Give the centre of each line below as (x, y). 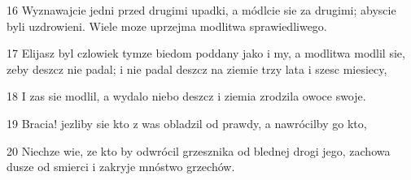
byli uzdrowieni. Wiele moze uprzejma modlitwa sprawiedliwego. (167, 26)
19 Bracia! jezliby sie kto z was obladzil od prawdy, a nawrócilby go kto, (187, 123)
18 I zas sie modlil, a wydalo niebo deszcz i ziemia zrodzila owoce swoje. (186, 96)
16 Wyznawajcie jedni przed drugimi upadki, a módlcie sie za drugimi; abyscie (201, 10)
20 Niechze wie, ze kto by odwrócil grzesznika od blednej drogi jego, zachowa (199, 150)
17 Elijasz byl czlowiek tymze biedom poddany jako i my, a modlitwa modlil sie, (206, 53)
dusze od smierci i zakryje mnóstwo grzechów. (121, 167)
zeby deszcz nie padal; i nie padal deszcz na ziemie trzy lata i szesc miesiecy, (197, 69)
